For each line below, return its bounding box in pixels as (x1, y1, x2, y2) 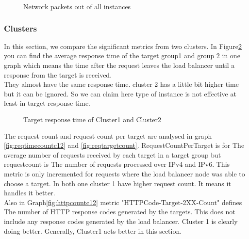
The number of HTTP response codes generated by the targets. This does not (4, 207, 235, 217)
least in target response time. (4, 98, 91, 108)
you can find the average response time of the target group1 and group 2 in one (4, 50, 240, 61)
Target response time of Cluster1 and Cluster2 (23, 114, 161, 124)
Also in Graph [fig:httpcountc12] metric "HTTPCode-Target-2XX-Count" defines (4, 197, 242, 207)
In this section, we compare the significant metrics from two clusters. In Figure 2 (4, 41, 242, 51)
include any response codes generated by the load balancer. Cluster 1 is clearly (4, 216, 238, 226)
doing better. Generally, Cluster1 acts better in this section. (4, 225, 182, 236)
